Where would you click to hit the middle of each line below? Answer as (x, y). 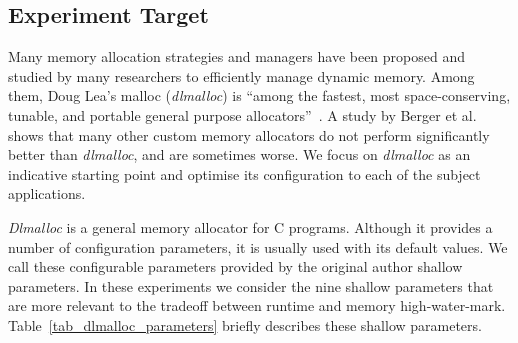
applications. (47, 193)
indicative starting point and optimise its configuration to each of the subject (244, 173)
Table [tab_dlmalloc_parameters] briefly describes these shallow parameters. (245, 324)
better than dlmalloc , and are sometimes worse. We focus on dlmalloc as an (239, 154)
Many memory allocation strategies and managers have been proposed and (237, 56)
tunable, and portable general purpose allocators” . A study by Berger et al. (242, 114)
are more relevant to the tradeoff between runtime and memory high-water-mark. (257, 305)
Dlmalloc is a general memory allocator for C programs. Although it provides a (250, 226)
